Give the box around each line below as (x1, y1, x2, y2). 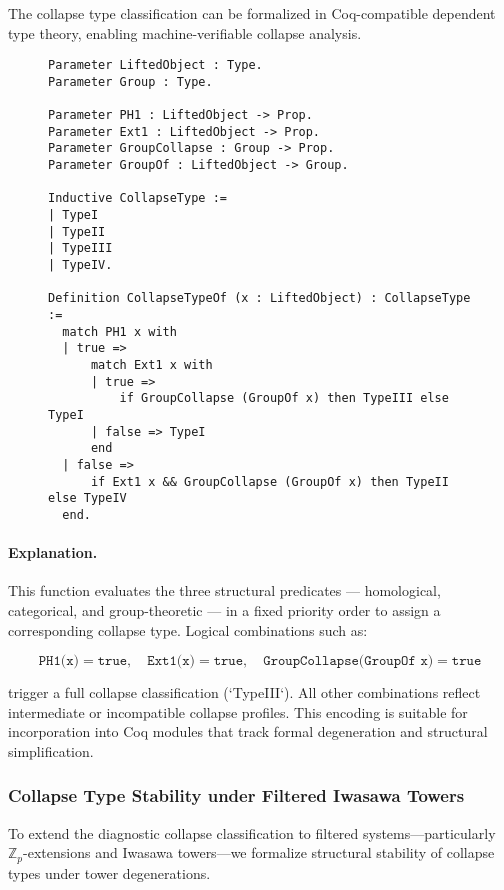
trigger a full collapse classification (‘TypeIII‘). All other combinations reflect (8, 682, 481, 703)
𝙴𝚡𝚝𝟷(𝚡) (147, 654, 195, 669)
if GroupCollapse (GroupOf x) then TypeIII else (119, 391, 449, 406)
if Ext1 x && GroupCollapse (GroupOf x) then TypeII (90, 474, 449, 489)
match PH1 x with (62, 324, 177, 339)
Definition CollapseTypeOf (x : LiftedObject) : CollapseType (48, 291, 471, 306)
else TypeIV (48, 491, 127, 506)
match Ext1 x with (90, 358, 213, 372)
